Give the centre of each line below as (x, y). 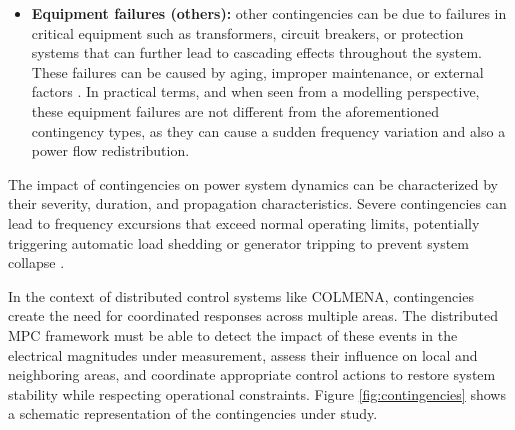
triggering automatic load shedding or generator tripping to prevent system (238, 242)
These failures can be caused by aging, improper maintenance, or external (257, 71)
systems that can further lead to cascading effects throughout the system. (256, 52)
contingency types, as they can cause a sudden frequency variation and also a (268, 130)
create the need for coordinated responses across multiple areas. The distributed (253, 315)
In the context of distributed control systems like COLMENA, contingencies (241, 295)
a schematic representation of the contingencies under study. (193, 413)
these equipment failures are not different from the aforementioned (235, 110)
